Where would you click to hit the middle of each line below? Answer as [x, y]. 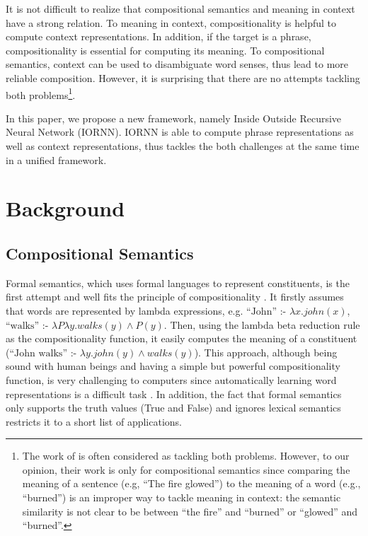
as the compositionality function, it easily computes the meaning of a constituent [182, 338]
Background [65, 208]
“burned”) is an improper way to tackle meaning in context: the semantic [182, 497]
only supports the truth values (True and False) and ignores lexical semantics [173, 408]
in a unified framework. [56, 159]
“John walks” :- [43, 353]
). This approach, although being [266, 352]
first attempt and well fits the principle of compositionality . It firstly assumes [175, 297]
